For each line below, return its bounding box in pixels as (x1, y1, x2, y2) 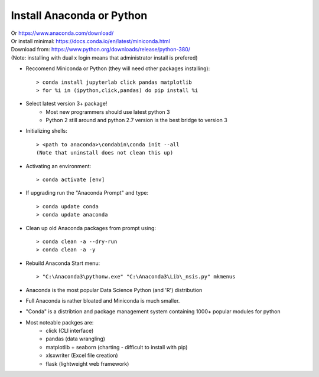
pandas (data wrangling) (45, 335, 106, 342)
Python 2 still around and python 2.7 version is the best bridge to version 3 (45, 117, 227, 124)
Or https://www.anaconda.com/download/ (11, 29, 114, 37)
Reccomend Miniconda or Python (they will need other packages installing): (25, 65, 210, 72)
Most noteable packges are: (25, 319, 94, 326)
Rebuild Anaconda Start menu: (25, 260, 100, 267)
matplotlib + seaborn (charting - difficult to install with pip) (45, 343, 188, 350)
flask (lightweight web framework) (45, 360, 129, 367)
